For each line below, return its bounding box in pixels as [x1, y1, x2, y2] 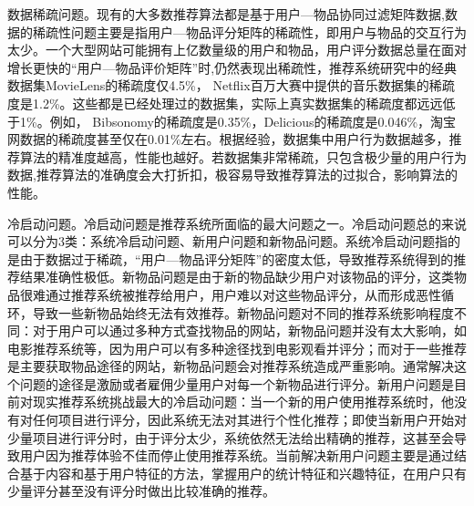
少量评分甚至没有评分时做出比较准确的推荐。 [7, 481, 275, 501]
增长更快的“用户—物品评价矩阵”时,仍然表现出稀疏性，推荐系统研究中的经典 [7, 57, 458, 77]
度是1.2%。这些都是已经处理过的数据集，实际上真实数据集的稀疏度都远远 [7, 93, 443, 112]
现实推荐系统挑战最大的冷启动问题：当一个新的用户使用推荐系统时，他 [32, 392, 454, 411]
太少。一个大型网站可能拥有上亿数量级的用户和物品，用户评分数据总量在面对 [7, 40, 467, 59]
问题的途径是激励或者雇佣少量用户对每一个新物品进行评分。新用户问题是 [19, 374, 454, 393]
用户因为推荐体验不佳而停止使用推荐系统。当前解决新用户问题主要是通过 [19, 446, 454, 465]
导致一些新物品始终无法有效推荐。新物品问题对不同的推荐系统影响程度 [32, 303, 454, 322]
